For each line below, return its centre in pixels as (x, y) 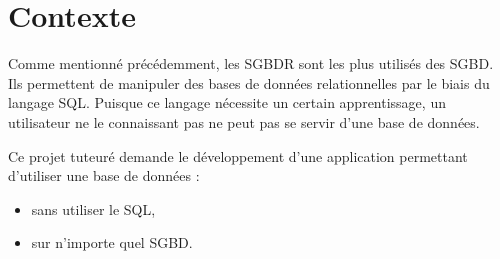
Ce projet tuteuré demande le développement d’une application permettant (238, 155)
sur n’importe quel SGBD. (112, 242)
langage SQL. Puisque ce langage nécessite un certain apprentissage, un (227, 102)
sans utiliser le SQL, (93, 208)
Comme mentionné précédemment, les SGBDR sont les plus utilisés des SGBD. (251, 63)
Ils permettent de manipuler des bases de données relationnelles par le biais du (249, 82)
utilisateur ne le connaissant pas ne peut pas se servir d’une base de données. (244, 121)
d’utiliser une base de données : (104, 175)
